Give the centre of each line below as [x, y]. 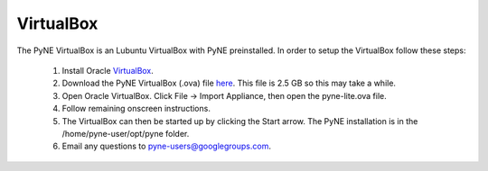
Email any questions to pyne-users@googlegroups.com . [166, 146]
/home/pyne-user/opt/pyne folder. [126, 133]
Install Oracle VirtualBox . [108, 70]
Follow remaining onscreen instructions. [136, 109]
